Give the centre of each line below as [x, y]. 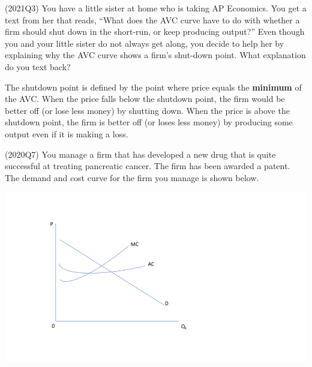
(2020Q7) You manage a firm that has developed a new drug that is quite [140, 154]
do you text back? [38, 66]
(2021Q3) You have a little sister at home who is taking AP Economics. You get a [156, 8]
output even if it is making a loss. [67, 133]
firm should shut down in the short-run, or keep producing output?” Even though [155, 31]
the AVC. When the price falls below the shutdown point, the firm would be [145, 99]
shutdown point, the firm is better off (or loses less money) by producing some [149, 122]
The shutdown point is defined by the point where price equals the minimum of [153, 87]
